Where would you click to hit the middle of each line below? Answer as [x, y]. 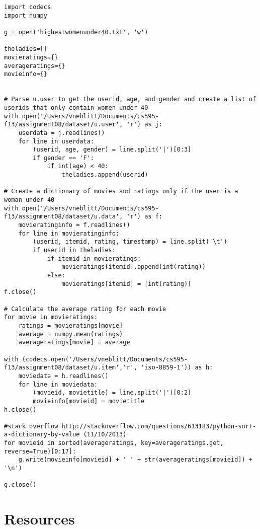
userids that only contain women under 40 [76, 107]
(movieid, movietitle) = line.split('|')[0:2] [112, 393]
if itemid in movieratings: [94, 258]
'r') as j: [144, 125]
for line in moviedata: [58, 384]
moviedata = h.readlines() [63, 376]
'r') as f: [144, 217]
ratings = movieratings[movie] [71, 325]
